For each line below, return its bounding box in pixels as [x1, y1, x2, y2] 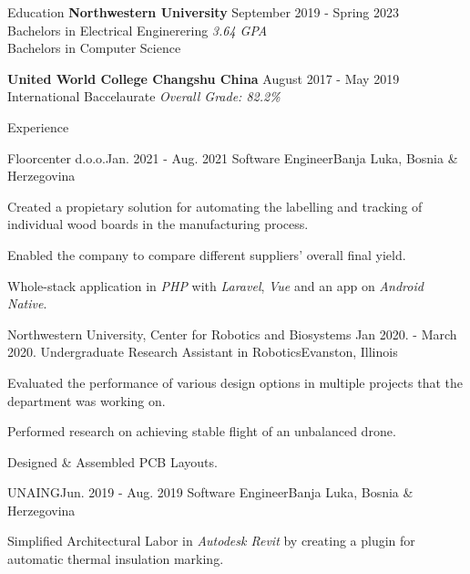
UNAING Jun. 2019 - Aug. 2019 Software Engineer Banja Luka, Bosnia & [7, 483, 414, 502]
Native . [7, 294, 47, 313]
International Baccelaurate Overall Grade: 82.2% [7, 87, 281, 106]
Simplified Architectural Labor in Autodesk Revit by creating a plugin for [7, 531, 415, 550]
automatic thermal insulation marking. [7, 549, 224, 569]
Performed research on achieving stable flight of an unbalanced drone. [7, 422, 396, 441]
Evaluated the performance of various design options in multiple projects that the [7, 372, 464, 391]
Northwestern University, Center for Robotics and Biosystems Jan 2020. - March [7, 324, 457, 343]
